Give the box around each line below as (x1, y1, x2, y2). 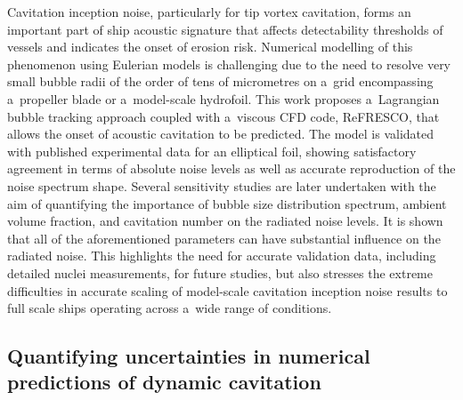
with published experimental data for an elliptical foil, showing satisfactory (7, 141, 417, 160)
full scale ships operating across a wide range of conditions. (7, 299, 332, 317)
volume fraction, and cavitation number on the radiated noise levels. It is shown (7, 212, 443, 230)
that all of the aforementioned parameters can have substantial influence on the (7, 228, 441, 247)
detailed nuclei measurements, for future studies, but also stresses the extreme (7, 263, 434, 282)
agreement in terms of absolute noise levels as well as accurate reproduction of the (7, 159, 456, 178)
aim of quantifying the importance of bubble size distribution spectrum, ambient (7, 194, 447, 212)
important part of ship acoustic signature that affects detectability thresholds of (7, 20, 443, 38)
